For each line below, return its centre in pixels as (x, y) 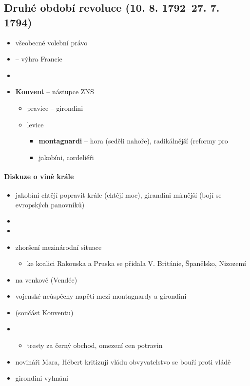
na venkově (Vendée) (46, 279)
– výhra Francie (39, 59)
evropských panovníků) (50, 204)
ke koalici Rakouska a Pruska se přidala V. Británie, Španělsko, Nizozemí (136, 263)
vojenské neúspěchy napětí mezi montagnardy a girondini (101, 296)
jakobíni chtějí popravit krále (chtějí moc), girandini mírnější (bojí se (118, 195)
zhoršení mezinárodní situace (58, 247)
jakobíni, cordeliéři (66, 157)
